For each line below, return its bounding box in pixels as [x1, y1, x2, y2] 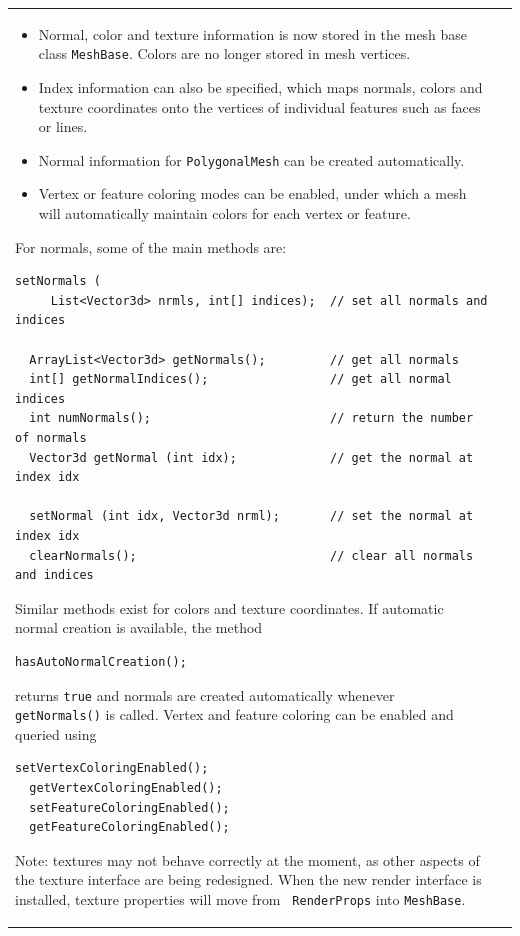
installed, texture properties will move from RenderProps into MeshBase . [15, 888, 466, 909]
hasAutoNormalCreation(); [15, 654, 187, 669]
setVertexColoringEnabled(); [15, 761, 209, 776]
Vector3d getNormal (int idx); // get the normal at [29, 450, 474, 465]
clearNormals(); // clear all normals [29, 548, 474, 563]
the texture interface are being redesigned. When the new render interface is [15, 869, 482, 890]
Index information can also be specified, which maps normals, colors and [38, 77, 483, 97]
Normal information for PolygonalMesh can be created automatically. [38, 149, 465, 170]
